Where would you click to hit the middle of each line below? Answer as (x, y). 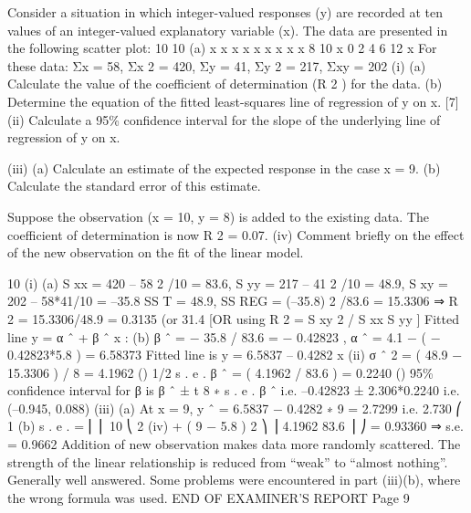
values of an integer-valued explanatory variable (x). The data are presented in (228, 30)
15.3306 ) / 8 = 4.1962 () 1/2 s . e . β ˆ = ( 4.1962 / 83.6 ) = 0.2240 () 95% (220, 372)
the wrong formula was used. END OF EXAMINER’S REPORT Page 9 (209, 497)
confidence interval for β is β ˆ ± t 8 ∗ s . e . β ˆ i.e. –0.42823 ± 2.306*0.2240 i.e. (234, 390)
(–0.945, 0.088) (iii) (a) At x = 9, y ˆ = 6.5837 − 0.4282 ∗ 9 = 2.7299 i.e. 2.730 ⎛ (235, 408)
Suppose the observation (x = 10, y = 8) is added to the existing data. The (218, 216)
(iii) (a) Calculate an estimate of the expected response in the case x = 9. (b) (224, 168)
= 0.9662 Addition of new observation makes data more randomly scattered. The (234, 444)
